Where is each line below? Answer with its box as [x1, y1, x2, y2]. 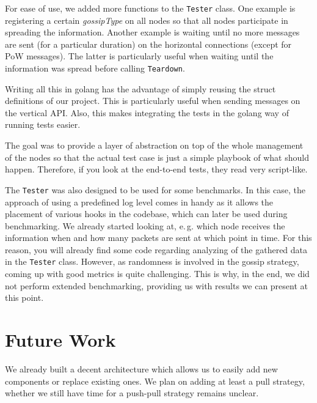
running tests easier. [5, 118, 81, 131]
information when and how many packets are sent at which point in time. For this [5, 231, 312, 244]
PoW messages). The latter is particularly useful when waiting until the [5, 50, 274, 62]
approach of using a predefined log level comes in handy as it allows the [5, 195, 274, 208]
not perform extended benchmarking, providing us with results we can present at [5, 279, 308, 292]
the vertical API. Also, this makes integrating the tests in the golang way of [5, 106, 289, 119]
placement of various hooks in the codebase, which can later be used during [5, 207, 288, 220]
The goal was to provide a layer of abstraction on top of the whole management [5, 139, 304, 152]
